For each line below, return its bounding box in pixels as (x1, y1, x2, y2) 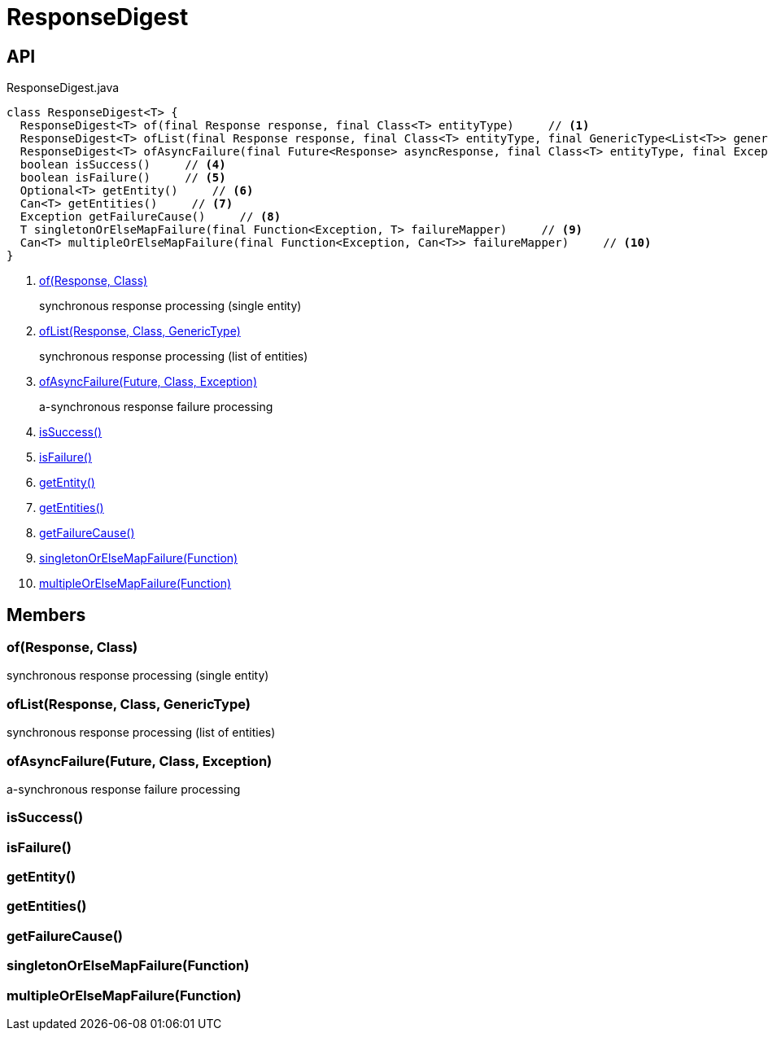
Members (7, 604, 86, 625)
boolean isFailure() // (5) (20, 171, 226, 185)
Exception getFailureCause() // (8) (20, 210, 281, 224)
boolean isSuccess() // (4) (20, 158, 226, 172)
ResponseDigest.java (7, 81, 120, 95)
